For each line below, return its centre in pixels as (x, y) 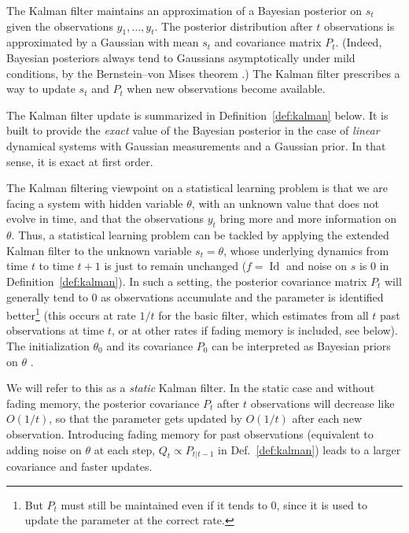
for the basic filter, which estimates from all (263, 315)
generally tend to (47, 296)
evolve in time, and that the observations (105, 218)
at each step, (125, 449)
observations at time (55, 330)
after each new (327, 418)
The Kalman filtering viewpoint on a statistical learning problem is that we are (197, 188)
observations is (359, 26)
